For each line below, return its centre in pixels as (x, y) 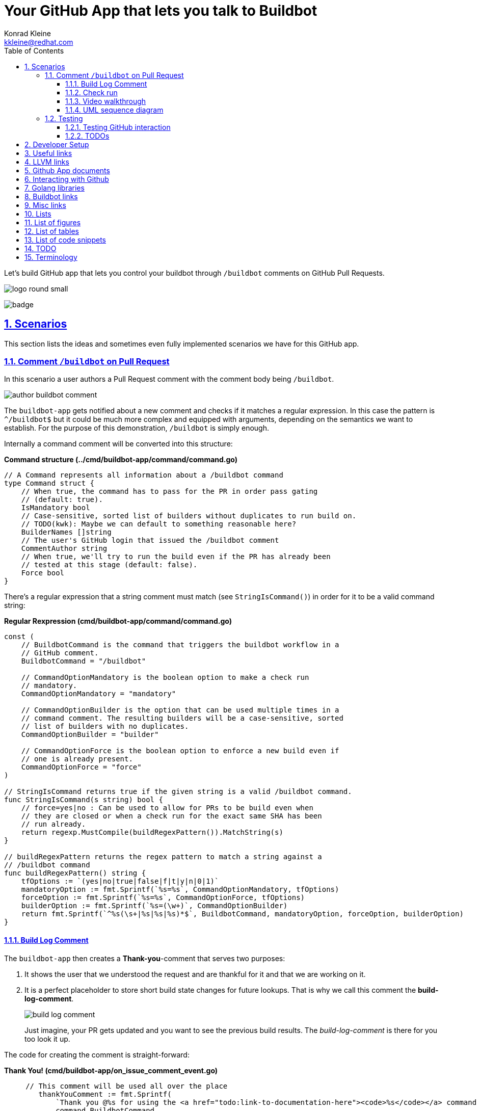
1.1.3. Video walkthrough (106, 101)
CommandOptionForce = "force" (81, 767)
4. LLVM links (47, 162)
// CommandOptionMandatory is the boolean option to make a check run (165, 678)
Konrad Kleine (28, 33)
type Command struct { (49, 483)
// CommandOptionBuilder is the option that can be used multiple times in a (180, 710)
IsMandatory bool (56, 508)
